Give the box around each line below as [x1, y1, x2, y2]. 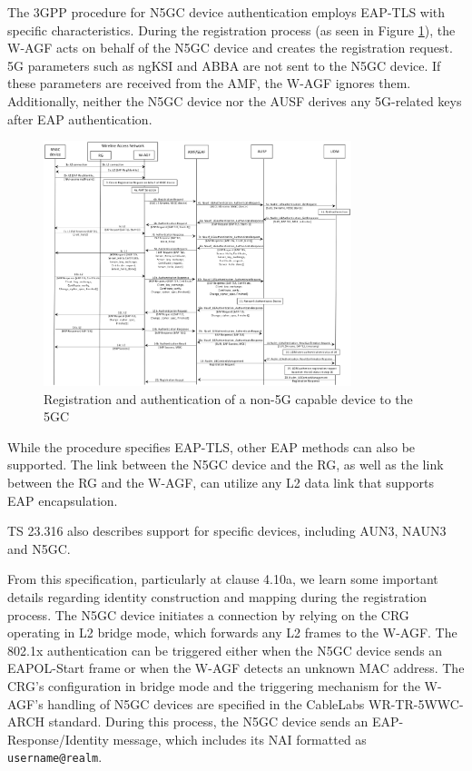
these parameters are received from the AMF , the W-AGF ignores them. [7, 74, 411, 93]
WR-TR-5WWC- [369, 694, 464, 713]
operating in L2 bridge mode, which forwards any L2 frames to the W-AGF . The [7, 623, 457, 642]
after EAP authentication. [7, 109, 152, 128]
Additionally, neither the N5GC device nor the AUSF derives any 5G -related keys [7, 91, 462, 110]
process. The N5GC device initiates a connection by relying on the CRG [7, 605, 409, 624]
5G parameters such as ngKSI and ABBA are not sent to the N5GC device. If [7, 55, 441, 74]
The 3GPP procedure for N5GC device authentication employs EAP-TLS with [7, 3, 446, 21]
